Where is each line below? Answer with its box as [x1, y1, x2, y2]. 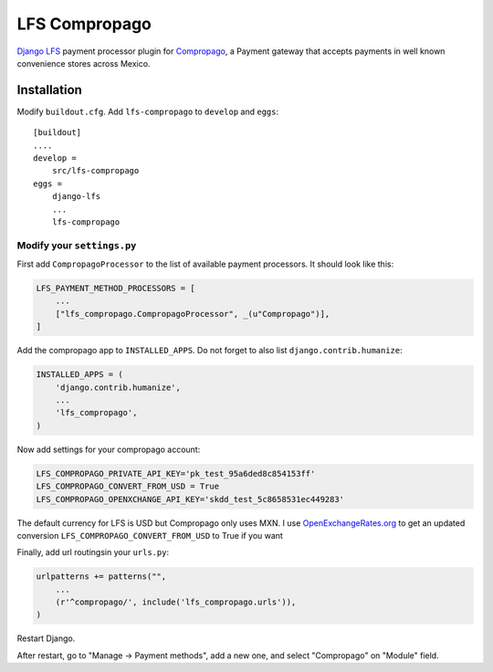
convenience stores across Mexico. [16, 58, 151, 68]
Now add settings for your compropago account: [16, 444, 201, 455]
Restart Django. [16, 633, 76, 644]
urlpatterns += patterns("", [36, 572, 167, 582]
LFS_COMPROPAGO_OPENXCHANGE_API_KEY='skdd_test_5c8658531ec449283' [36, 494, 345, 504]
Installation [16, 82, 82, 98]
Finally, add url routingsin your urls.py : [16, 547, 169, 558]
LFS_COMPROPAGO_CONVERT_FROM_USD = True [36, 481, 219, 492]
